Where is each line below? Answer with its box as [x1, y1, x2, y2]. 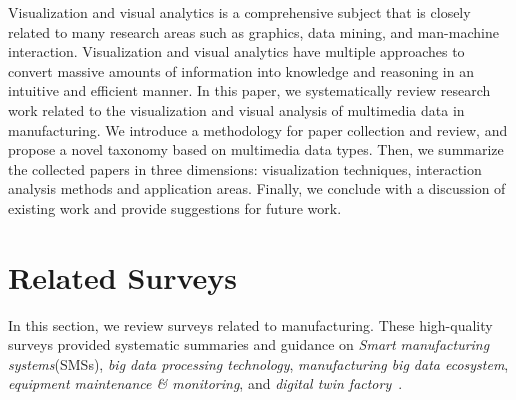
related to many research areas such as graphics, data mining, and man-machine [8, 21, 499, 42]
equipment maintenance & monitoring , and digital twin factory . [8, 373, 403, 394]
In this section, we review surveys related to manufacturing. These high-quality [8, 314, 493, 335]
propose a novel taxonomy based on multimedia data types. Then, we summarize [8, 139, 504, 160]
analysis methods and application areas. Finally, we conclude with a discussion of [8, 178, 506, 199]
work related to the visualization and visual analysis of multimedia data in [8, 99, 465, 120]
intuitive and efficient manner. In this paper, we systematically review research [8, 80, 491, 101]
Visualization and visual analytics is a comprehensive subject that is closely [8, 2, 471, 22]
